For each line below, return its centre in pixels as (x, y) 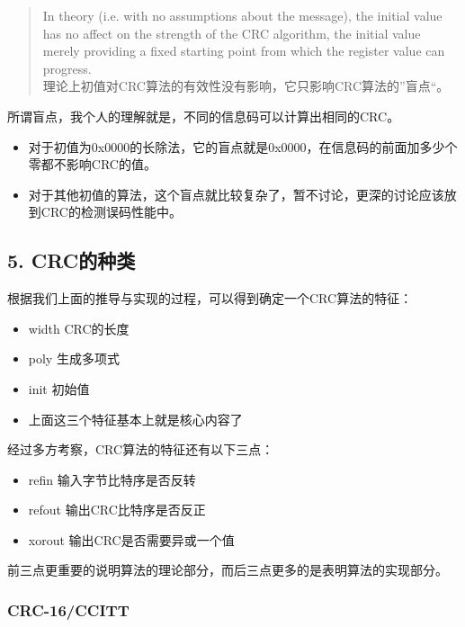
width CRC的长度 (79, 328)
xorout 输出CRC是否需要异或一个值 (131, 539)
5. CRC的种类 (72, 260)
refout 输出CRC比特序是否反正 (117, 510)
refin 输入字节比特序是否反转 (112, 479)
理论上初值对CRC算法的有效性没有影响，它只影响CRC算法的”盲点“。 (246, 86)
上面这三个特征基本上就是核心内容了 (135, 419)
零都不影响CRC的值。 (92, 164)
